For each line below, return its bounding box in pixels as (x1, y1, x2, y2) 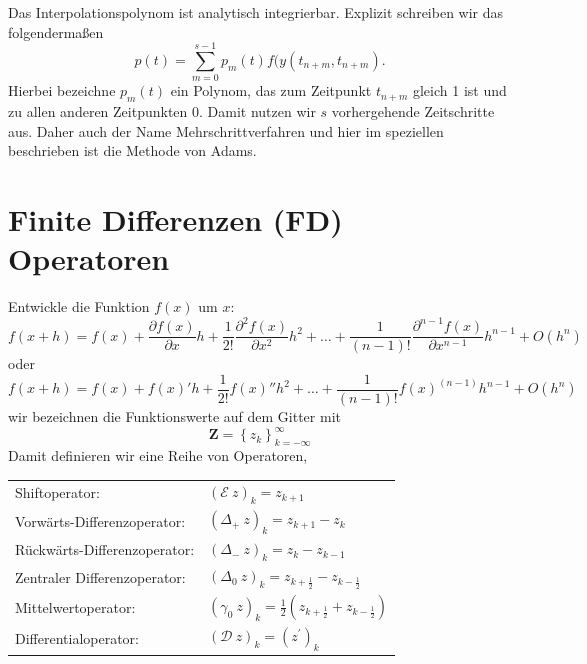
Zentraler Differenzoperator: (15, 566, 186, 587)
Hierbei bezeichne (8, 80, 116, 101)
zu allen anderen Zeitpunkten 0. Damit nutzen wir (8, 101, 316, 122)
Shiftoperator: (15, 482, 100, 503)
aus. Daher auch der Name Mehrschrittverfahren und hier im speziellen (8, 120, 444, 141)
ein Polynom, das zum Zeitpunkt (170, 80, 372, 101)
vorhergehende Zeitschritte (331, 101, 495, 122)
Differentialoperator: (15, 627, 139, 648)
